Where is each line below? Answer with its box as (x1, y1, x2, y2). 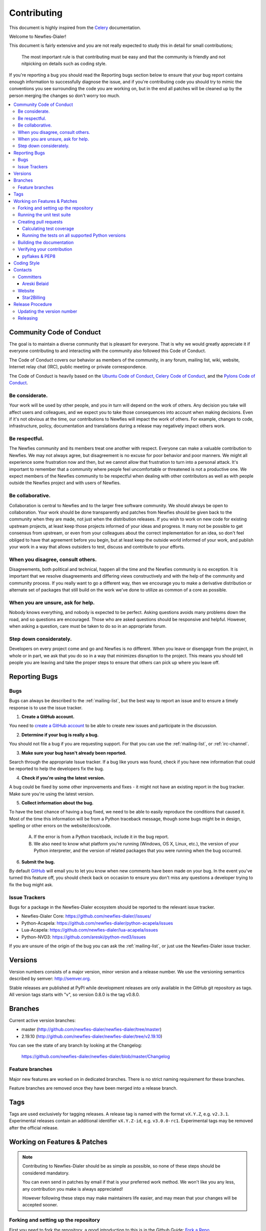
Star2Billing (22, 294, 45, 300)
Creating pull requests (18, 219, 63, 225)
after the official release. (9, 1125, 59, 1131)
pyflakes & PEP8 (22, 253, 56, 259)
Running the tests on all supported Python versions (22, 232, 126, 238)
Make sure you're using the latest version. (9, 791, 95, 797)
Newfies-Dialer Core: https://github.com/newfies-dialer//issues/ (21, 913, 151, 919)
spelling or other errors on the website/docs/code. (9, 823, 112, 829)
